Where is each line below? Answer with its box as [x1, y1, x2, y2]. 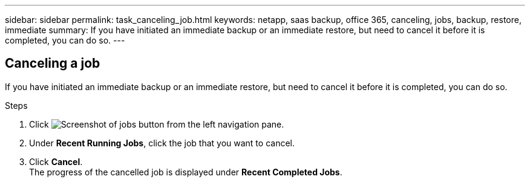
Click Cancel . [29, 156, 83, 167]
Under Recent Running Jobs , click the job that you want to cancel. [29, 137, 295, 148]
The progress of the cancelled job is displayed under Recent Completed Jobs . [29, 166, 342, 177]
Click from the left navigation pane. [29, 119, 284, 129]
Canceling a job [5, 56, 100, 71]
